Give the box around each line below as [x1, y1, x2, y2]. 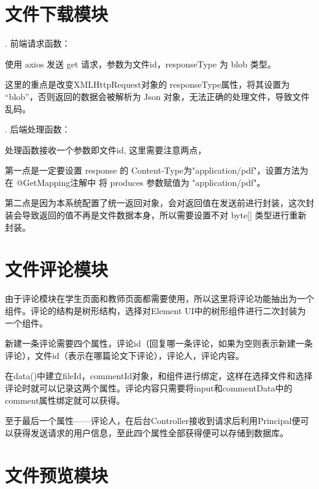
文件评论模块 [5, 256, 109, 282]
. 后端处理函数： [5, 123, 71, 136]
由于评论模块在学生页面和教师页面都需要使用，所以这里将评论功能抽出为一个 [5, 292, 314, 305]
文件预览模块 [5, 462, 109, 487]
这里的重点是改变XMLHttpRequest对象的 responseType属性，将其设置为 [5, 78, 290, 91]
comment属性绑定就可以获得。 [5, 393, 125, 406]
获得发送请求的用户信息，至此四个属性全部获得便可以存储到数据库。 [13, 426, 288, 439]
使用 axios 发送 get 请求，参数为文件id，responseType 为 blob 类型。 [5, 57, 276, 70]
